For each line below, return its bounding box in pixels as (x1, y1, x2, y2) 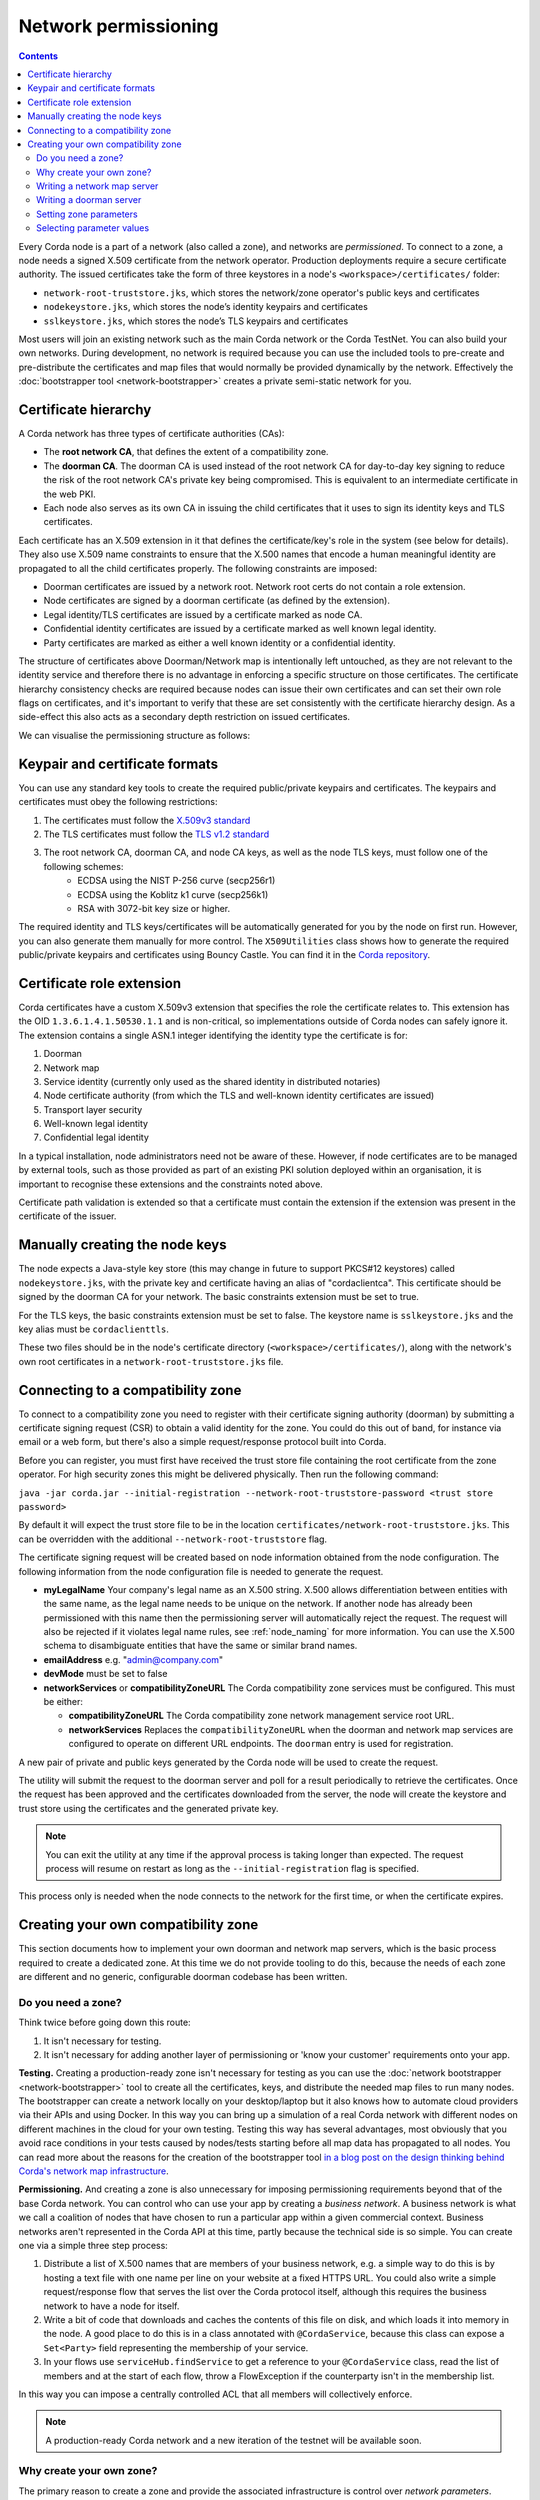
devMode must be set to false (43, 1668, 168, 1680)
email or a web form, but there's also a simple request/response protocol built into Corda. (18, 1436, 387, 1448)
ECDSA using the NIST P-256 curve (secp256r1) (77, 875, 276, 887)
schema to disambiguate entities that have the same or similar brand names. (43, 1640, 358, 1652)
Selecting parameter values (36, 222, 150, 234)
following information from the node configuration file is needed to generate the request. (18, 1565, 384, 1577)
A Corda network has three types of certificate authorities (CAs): (18, 428, 285, 440)
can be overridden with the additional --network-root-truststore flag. (18, 1533, 328, 1545)
